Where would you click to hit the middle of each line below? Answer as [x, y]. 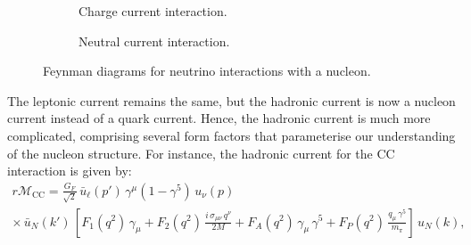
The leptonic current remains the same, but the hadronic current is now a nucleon [231, 100]
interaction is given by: [70, 171]
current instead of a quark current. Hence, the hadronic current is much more [219, 118]
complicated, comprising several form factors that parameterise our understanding [231, 135]
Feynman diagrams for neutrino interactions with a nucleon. [207, 71]
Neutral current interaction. [154, 41]
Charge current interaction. [153, 11]
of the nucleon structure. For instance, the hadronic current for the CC [201, 153]
